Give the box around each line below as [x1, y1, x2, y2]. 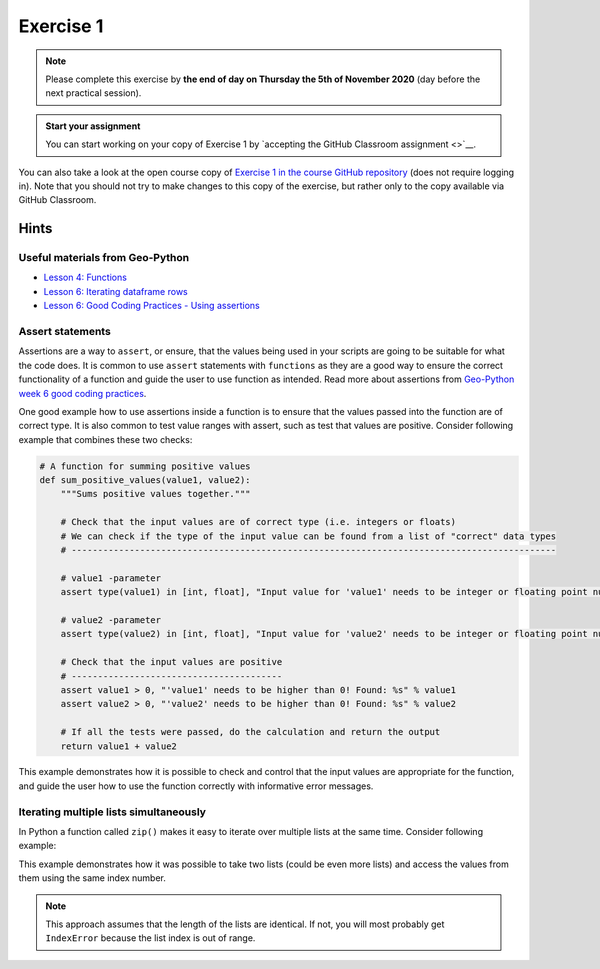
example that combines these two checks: [18, 433, 193, 445]
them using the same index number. [18, 872, 167, 884]
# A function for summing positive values [39, 460, 251, 472]
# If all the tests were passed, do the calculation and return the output [60, 726, 441, 738]
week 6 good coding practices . [18, 387, 147, 399]
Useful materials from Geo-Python [18, 251, 190, 265]
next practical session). [45, 87, 142, 99]
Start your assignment [45, 120, 141, 132]
